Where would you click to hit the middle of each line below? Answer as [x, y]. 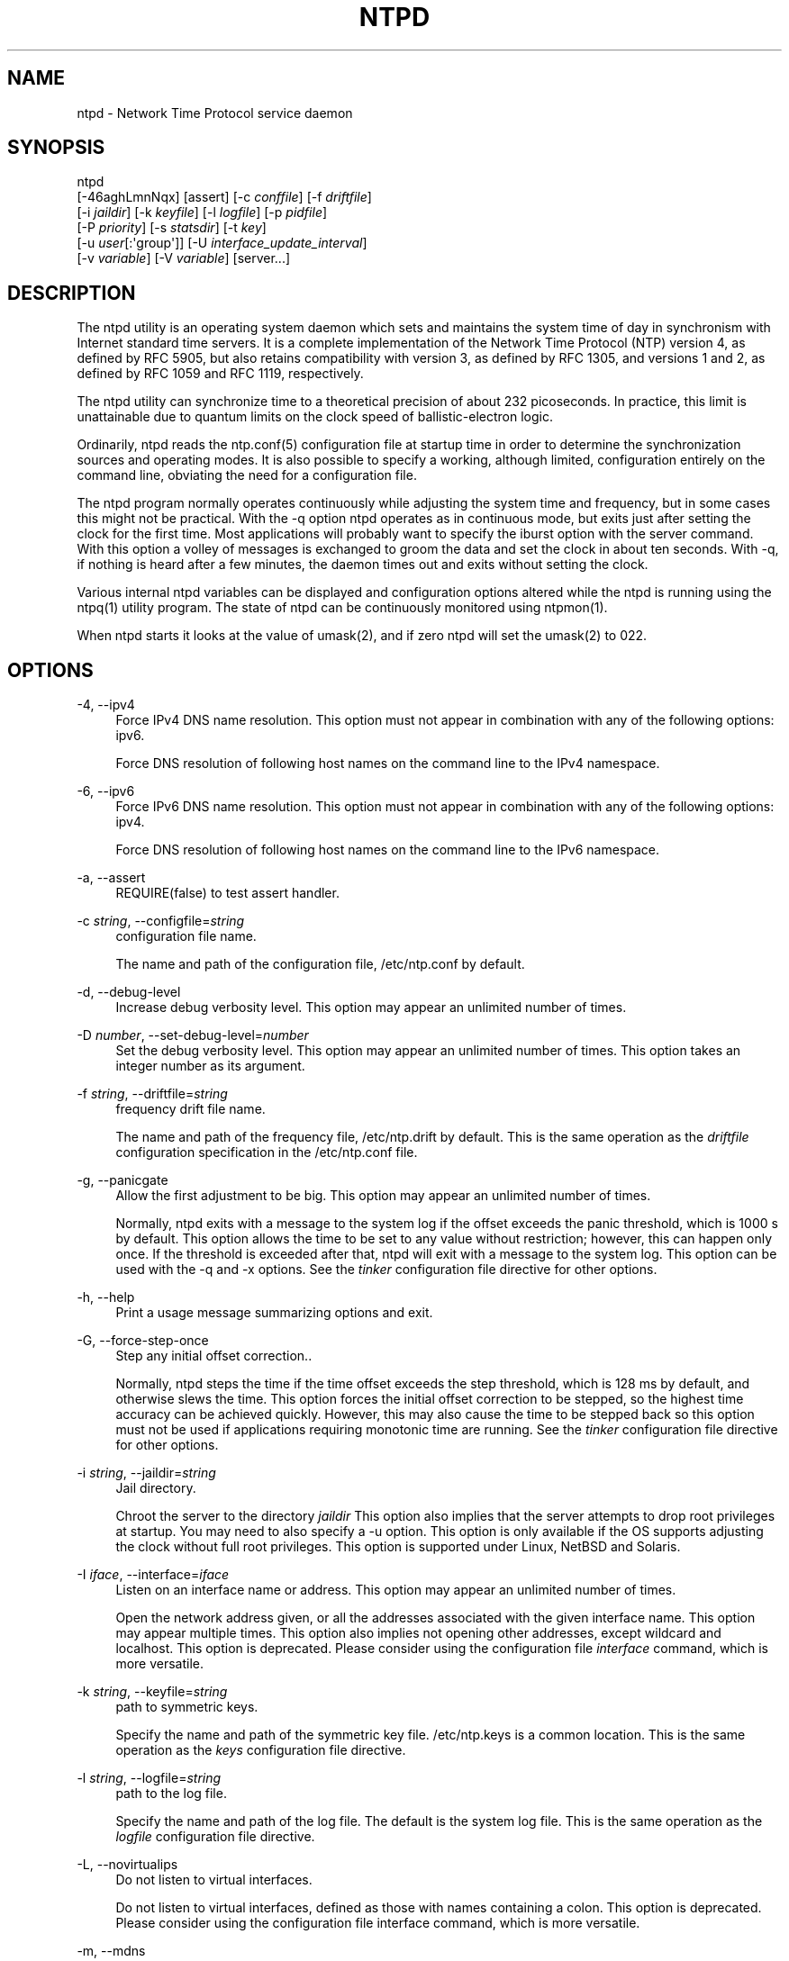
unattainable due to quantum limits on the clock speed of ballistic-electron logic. [315, 417]
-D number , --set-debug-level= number [193, 1035]
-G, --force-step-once [143, 1341]
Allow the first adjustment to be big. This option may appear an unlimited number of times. [383, 1196]
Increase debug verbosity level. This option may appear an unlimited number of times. [371, 1008]
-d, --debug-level [129, 992]
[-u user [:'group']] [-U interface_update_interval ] [222, 243]
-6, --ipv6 [106, 791]
